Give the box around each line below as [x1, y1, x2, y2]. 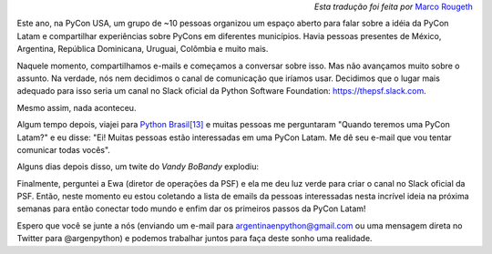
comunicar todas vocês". [16, 144, 111, 155]
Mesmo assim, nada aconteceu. [16, 102, 137, 113]
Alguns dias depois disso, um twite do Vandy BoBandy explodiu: [16, 161, 260, 172]
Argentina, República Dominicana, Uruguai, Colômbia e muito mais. [16, 44, 269, 55]
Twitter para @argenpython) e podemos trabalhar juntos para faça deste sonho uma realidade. [16, 233, 373, 244]
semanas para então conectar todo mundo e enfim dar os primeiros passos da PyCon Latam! [16, 203, 366, 214]
